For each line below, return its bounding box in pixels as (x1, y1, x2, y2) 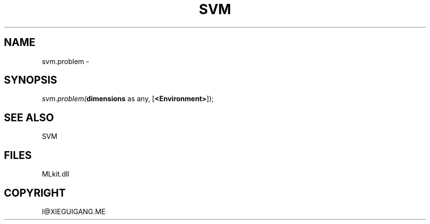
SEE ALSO (4, 111, 54, 124)
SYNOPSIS (4, 74, 57, 87)
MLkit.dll (42, 170, 69, 179)
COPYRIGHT (4, 186, 66, 199)
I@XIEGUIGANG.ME (42, 207, 106, 216)
